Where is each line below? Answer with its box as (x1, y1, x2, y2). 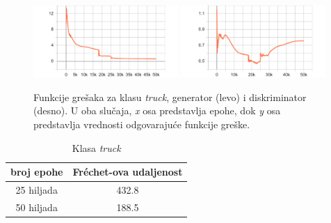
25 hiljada (15, 183, 58, 197)
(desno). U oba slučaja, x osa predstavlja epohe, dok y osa (33, 103, 281, 118)
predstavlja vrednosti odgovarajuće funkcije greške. (33, 117, 250, 132)
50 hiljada (15, 199, 58, 214)
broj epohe (10, 164, 63, 179)
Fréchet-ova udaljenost (72, 164, 183, 179)
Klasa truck (72, 140, 121, 155)
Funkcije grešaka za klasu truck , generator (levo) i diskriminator (33, 89, 307, 104)
